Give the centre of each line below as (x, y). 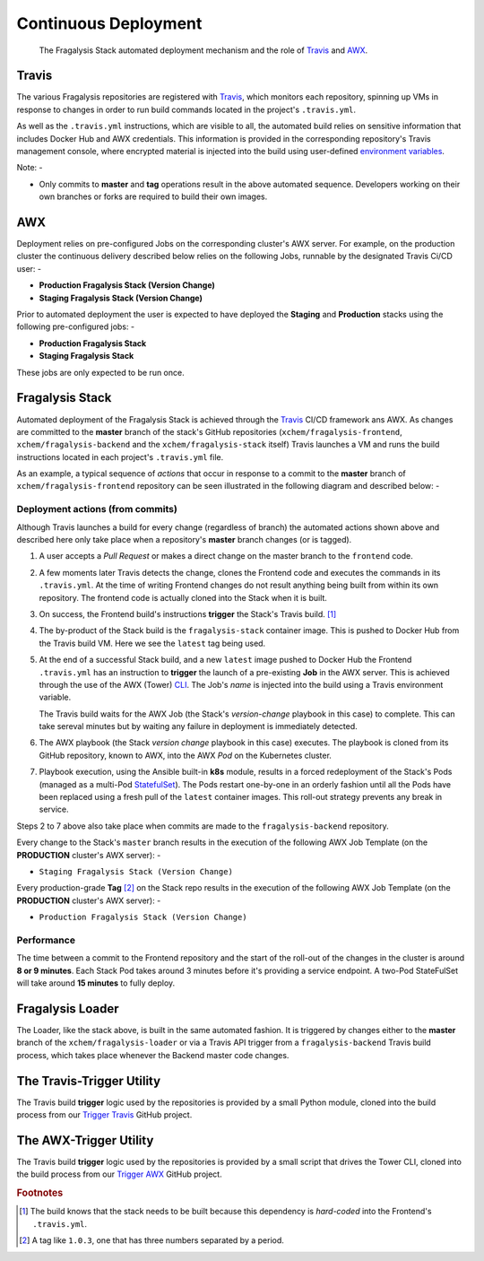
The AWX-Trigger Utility (85, 1140)
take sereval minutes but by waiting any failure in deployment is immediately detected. (198, 726)
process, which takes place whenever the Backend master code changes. (153, 1055)
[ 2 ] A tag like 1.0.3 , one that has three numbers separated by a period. (151, 1240)
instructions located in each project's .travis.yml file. (120, 457)
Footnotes (40, 1193)
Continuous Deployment (109, 23)
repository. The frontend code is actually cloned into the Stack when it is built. (183, 597)
